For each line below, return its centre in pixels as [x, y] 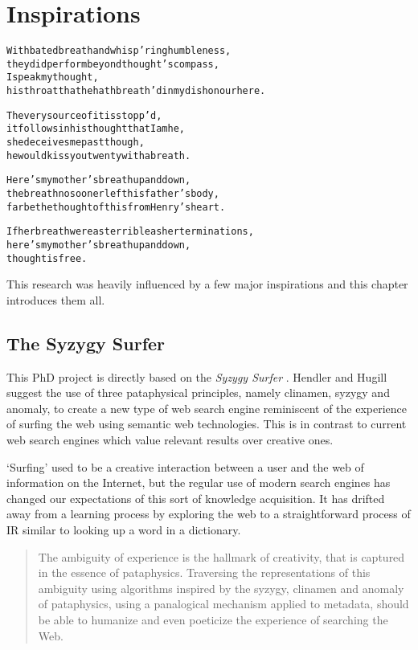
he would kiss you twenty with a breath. [99, 155]
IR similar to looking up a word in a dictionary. [124, 530]
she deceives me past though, [76, 143]
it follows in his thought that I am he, [96, 129]
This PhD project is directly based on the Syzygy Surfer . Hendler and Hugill [197, 376]
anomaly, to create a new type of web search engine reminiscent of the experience [207, 408]
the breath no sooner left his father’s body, [113, 194]
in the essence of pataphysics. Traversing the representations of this [204, 572]
